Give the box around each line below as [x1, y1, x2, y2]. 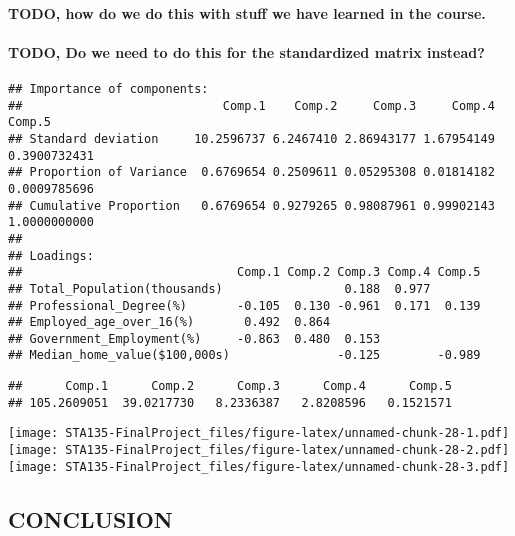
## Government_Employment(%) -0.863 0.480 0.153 [8, 331, 381, 346]
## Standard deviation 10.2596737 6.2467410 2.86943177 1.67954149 [8, 131, 495, 146]
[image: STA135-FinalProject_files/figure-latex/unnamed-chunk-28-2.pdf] [8, 443, 510, 458]
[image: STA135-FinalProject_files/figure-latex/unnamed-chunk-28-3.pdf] [8, 459, 510, 474]
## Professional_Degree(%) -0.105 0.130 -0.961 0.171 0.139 [8, 298, 481, 313]
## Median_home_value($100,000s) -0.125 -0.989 [8, 348, 481, 363]
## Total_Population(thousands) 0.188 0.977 [8, 281, 431, 296]
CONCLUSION [8, 503, 173, 534]
